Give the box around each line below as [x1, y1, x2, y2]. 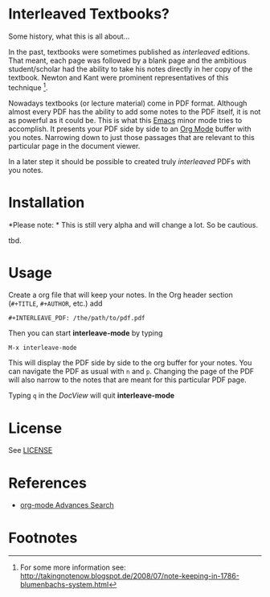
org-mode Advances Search [19, 500, 114, 510]
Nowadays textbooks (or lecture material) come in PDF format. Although [8, 98, 247, 108]
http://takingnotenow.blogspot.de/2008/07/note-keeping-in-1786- [19, 571, 239, 581]
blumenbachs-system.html [19, 580, 109, 590]
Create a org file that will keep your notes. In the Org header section [8, 290, 233, 300]
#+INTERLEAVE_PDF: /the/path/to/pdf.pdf [8, 315, 146, 323]
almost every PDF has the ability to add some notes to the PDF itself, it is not [8, 106, 261, 117]
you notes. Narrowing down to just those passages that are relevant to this [8, 132, 255, 142]
